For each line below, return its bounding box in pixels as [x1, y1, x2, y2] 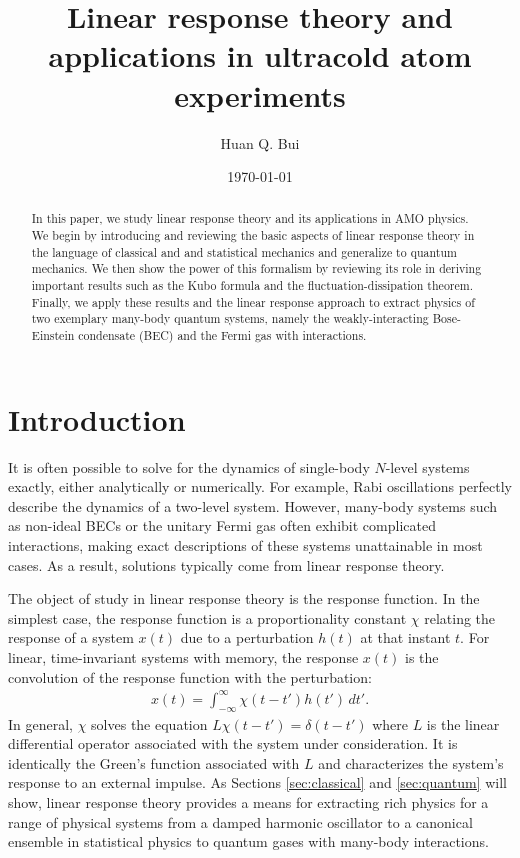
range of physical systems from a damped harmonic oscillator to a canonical [8, 811, 473, 832]
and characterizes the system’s [318, 752, 504, 773]
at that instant [360, 627, 451, 648]
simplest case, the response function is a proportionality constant [8, 607, 407, 628]
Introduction [8, 398, 186, 439]
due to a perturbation [180, 627, 314, 648]
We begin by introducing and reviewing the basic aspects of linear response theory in [31, 227, 475, 244]
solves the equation [91, 713, 208, 734]
